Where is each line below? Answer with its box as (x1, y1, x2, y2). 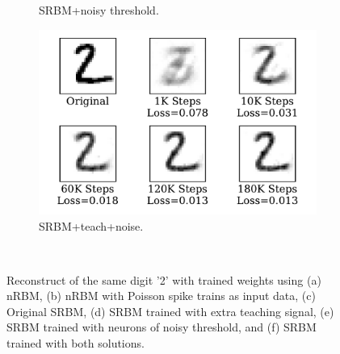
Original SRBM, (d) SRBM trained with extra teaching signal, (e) (6, 302, 334, 319)
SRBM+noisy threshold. (39, 2, 159, 18)
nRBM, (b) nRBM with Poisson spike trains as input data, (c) (6, 287, 316, 304)
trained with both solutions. (6, 335, 145, 352)
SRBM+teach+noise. (39, 217, 144, 234)
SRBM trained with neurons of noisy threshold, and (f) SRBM (6, 319, 317, 335)
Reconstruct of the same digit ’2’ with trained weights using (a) (6, 271, 321, 288)
